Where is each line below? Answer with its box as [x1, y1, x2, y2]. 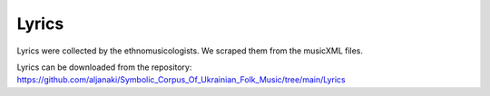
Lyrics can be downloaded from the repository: [16, 62, 192, 72]
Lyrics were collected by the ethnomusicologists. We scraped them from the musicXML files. [16, 45, 363, 56]
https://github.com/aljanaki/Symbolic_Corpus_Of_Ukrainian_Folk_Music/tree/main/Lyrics [16, 74, 346, 85]
